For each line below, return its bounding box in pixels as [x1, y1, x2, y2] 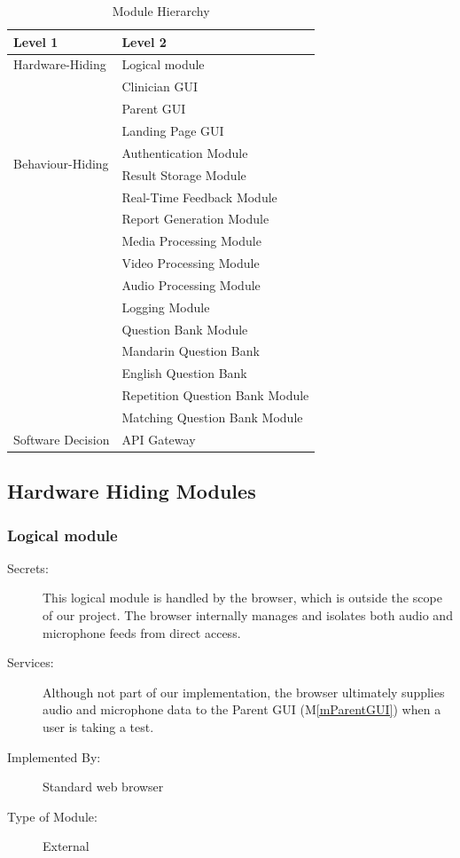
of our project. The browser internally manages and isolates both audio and [43, 606, 453, 625]
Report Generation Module [121, 209, 269, 228]
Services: [7, 653, 54, 672]
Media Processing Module [121, 232, 261, 250]
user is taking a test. [43, 718, 154, 736]
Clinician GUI [121, 77, 199, 96]
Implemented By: [7, 747, 101, 766]
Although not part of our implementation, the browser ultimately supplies [43, 682, 445, 701]
